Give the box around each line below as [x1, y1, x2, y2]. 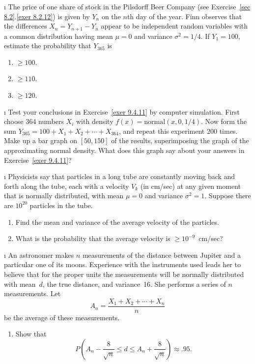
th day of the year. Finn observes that [127, 11, 242, 21]
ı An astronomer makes [4, 249, 74, 260]
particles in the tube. [29, 200, 93, 210]
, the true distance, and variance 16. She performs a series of [42, 278, 226, 289]
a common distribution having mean [4, 30, 113, 41]
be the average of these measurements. [4, 312, 120, 322]
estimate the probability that [4, 40, 91, 51]
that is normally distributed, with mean [4, 190, 124, 201]
